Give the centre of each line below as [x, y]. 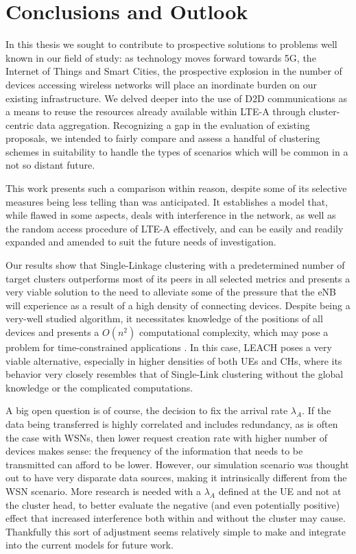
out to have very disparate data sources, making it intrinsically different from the [176, 478]
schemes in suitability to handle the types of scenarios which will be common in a [177, 151]
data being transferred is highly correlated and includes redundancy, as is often [172, 423]
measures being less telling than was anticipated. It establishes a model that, [167, 201]
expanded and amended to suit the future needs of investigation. [141, 242]
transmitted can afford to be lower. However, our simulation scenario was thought [177, 464]
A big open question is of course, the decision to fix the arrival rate [147, 410]
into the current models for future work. [90, 545]
